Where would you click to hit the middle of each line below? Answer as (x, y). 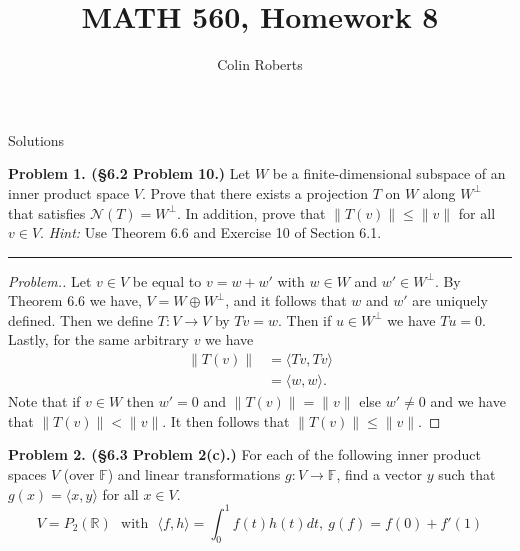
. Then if (305, 319)
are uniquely (450, 300)
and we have (468, 401)
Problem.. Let (50, 280)
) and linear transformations (194, 473)
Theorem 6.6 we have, (75, 300)
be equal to (167, 280)
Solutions (36, 139)
